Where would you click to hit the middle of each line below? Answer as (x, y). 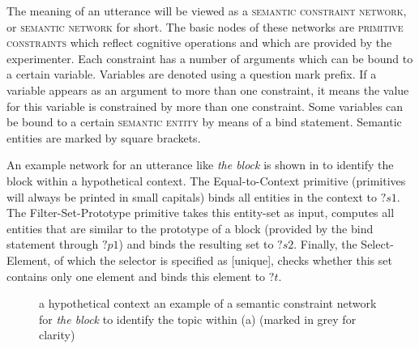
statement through (53, 244)
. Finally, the (325, 244)
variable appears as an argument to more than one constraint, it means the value (208, 89)
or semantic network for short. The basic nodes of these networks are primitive (205, 26)
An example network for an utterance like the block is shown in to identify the (200, 165)
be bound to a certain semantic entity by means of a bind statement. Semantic (204, 122)
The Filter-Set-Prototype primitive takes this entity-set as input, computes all (201, 213)
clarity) (57, 335)
